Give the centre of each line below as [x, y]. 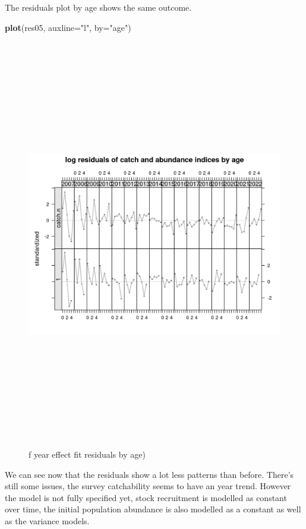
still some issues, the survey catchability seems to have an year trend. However [148, 486]
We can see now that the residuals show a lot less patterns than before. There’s [149, 474]
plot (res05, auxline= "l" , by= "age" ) [68, 27]
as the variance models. [47, 521]
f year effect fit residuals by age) [87, 454]
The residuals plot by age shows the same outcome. [98, 7]
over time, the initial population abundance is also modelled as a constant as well [153, 509]
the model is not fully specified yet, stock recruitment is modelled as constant [146, 497]
